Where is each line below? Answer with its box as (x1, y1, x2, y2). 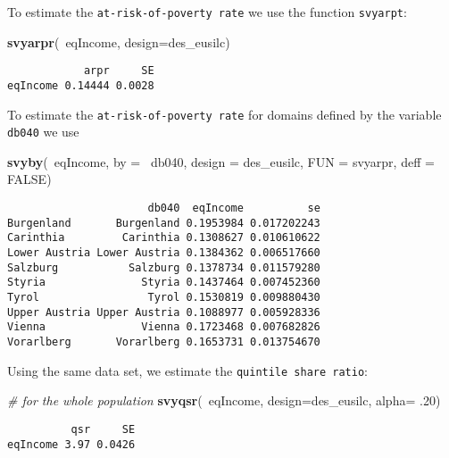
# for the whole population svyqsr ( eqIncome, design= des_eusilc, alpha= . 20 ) (7, 391, 441, 410)
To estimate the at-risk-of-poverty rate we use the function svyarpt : (7, 3, 407, 21)
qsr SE (71, 422, 136, 436)
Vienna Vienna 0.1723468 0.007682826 (7, 321, 320, 334)
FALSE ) (7, 170, 52, 188)
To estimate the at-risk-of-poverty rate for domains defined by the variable (7, 104, 442, 123)
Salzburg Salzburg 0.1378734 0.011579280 (7, 261, 320, 274)
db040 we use (7, 122, 79, 141)
